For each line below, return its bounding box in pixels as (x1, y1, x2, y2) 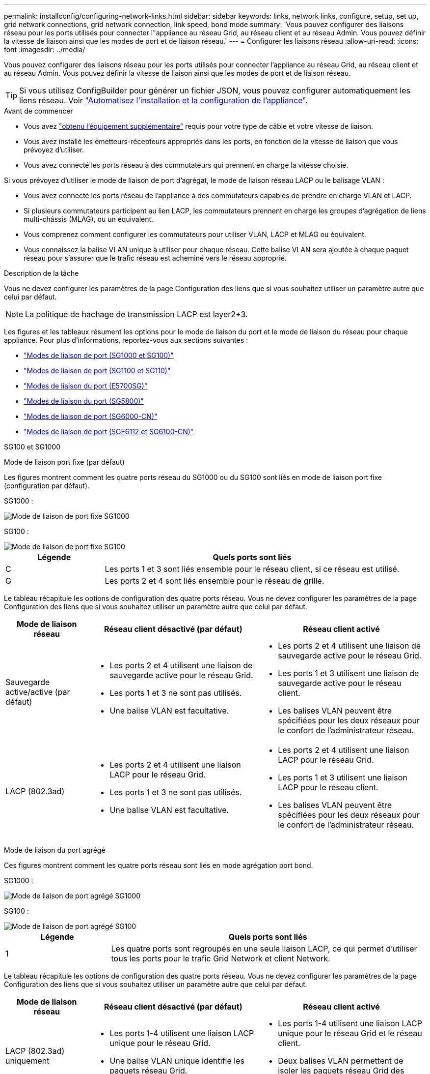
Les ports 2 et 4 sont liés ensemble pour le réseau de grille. (105, 576, 324, 586)
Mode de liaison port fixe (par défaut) (4, 458, 125, 466)
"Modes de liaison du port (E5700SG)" (24, 382, 148, 390)
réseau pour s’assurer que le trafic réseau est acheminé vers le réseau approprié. (24, 254, 287, 262)
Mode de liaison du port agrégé (4, 846, 106, 854)
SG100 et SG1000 (4, 443, 61, 451)
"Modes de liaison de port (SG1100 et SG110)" (24, 366, 171, 375)
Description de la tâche (4, 269, 79, 277)
